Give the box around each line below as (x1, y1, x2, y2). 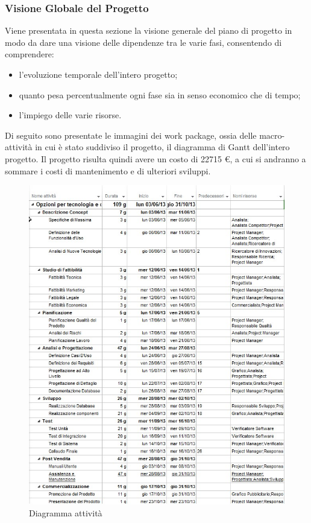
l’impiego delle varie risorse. (19, 109, 122, 121)
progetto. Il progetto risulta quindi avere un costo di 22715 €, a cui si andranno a (5, 152, 306, 165)
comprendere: (5, 48, 54, 60)
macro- (259, 128, 285, 141)
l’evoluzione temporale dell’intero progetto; (19, 68, 178, 80)
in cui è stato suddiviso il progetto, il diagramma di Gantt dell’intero (35, 141, 290, 153)
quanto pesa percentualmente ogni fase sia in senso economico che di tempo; (19, 88, 301, 101)
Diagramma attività (29, 507, 102, 519)
